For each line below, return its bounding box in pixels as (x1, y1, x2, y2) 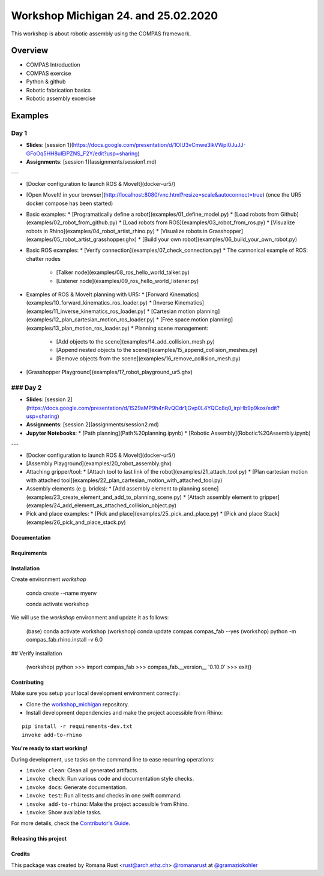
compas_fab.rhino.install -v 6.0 (26, 636, 103, 643)
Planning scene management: (135, 324, 209, 332)
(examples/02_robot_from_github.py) (26, 219, 118, 226)
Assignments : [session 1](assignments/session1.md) (26, 158, 157, 165)
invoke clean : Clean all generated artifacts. (26, 767, 139, 774)
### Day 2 (11, 383, 42, 392)
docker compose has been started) (26, 200, 113, 207)
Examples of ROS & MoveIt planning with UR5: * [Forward (26, 291, 169, 298)
